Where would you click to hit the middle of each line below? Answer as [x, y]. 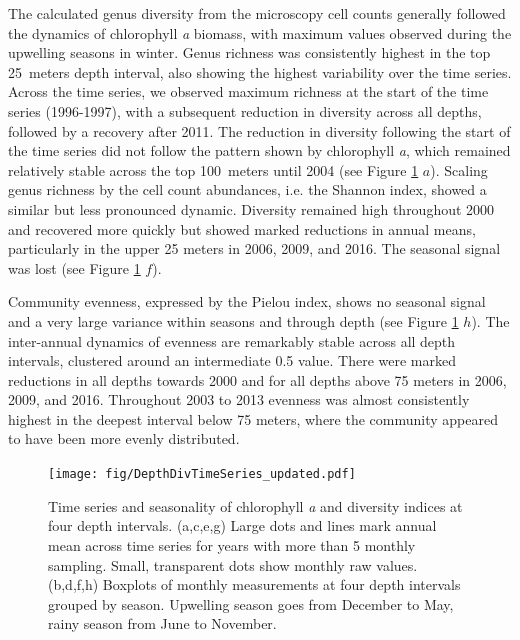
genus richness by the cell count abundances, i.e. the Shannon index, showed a [247, 189]
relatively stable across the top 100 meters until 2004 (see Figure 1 [213, 169]
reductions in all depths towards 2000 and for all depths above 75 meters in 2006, [257, 379]
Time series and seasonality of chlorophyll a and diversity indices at [255, 505]
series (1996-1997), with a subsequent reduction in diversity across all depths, [245, 110]
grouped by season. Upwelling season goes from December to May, [251, 603]
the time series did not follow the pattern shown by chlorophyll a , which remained [259, 150]
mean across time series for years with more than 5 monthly [232, 544]
